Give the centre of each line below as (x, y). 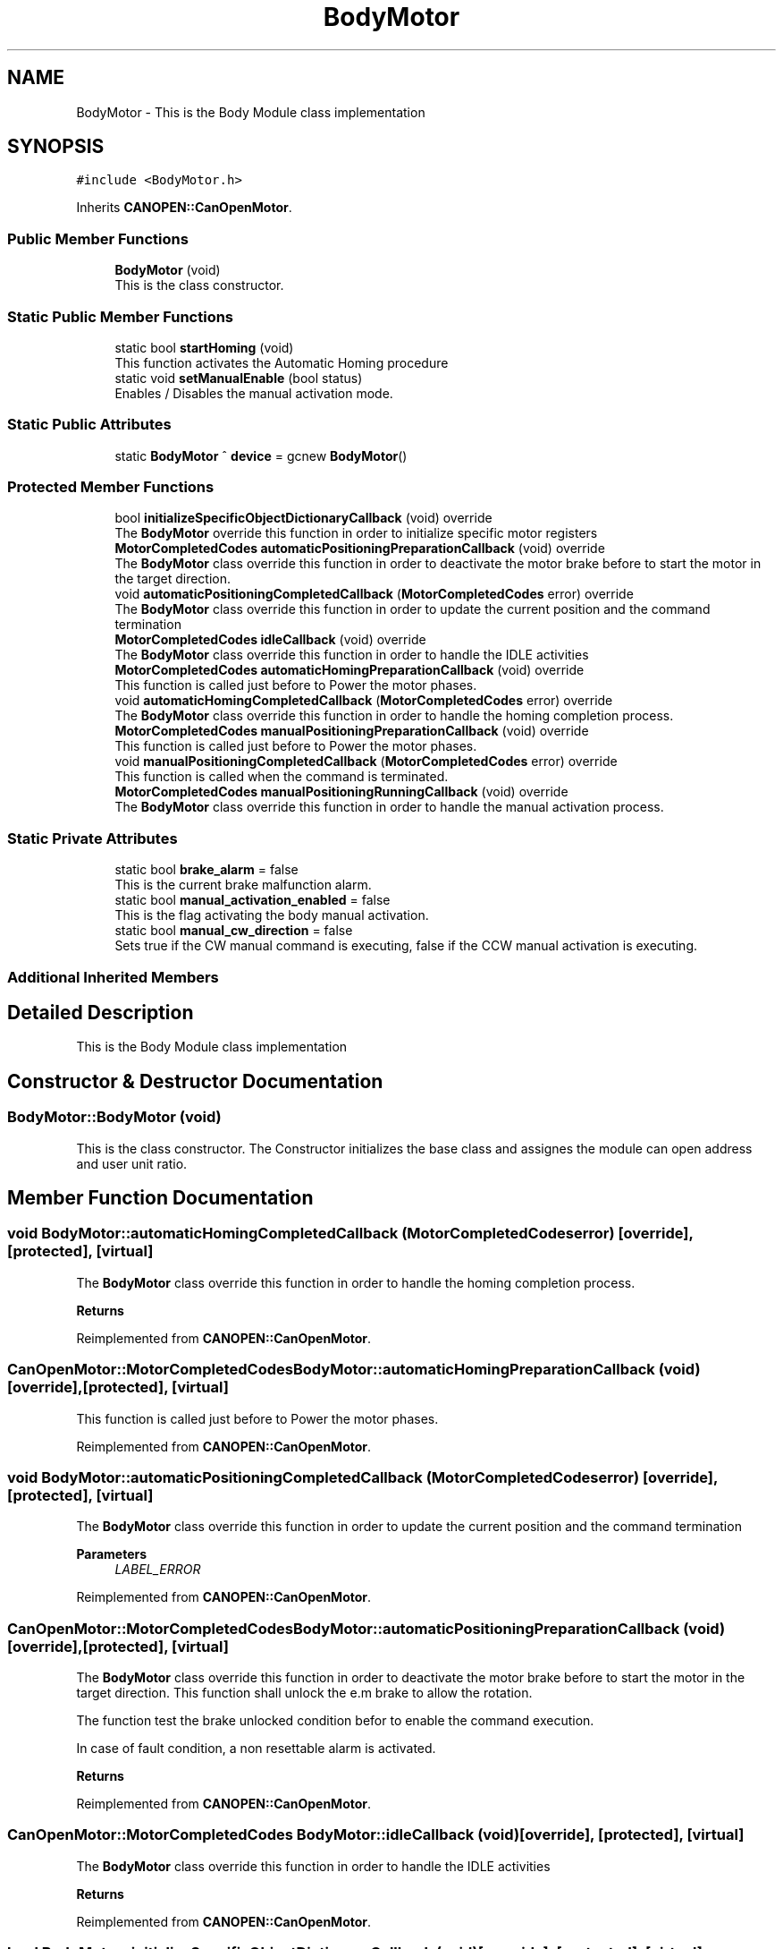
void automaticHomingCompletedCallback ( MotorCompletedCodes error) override (364, 701)
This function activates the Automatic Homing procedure (282, 362)
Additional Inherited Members (113, 977)
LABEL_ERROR (158, 1570)
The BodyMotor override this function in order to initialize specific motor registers (356, 533)
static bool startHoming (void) (204, 347)
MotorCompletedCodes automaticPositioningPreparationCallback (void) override (360, 549)
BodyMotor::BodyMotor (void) (114, 1117)
